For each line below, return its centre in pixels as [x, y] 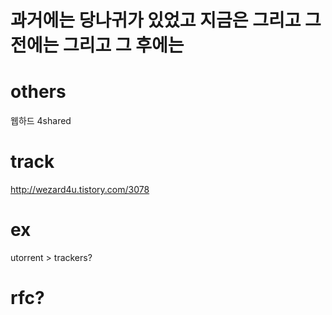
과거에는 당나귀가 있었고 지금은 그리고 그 [166, 20]
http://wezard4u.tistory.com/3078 [80, 190]
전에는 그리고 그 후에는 [97, 45]
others [38, 92]
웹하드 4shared [41, 121]
